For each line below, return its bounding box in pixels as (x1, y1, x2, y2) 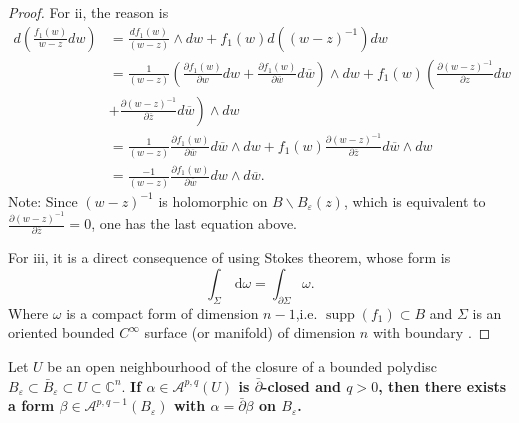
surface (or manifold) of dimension (144, 322, 356, 343)
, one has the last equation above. (91, 213, 297, 234)
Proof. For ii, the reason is (8, 2, 169, 22)
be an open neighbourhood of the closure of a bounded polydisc (47, 355, 437, 376)
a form (8, 395, 55, 416)
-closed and (262, 375, 341, 396)
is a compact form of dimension (66, 302, 259, 323)
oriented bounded (8, 322, 115, 343)
